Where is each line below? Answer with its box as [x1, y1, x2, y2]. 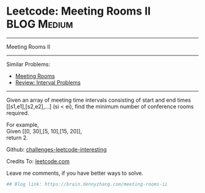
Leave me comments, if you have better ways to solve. [6, 169, 143, 177]
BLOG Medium [6, 17, 73, 31]
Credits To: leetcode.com [6, 157, 70, 165]
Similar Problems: [6, 60, 51, 68]
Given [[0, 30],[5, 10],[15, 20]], [6, 127, 82, 135]
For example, [6, 121, 40, 128]
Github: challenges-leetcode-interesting [6, 146, 107, 153]
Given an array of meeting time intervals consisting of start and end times [6, 96, 191, 104]
